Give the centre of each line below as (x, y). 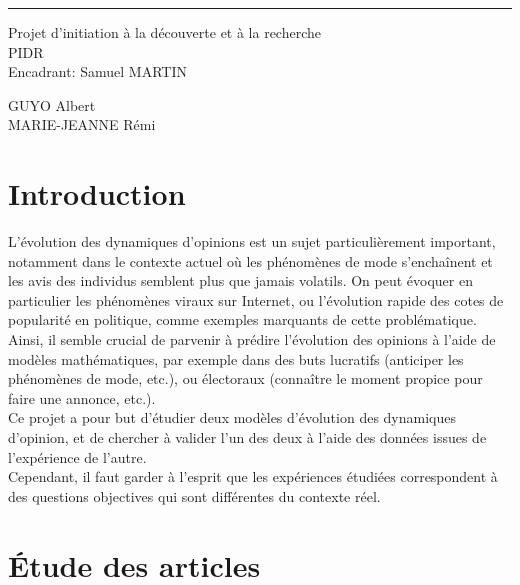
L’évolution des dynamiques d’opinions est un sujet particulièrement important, (252, 241)
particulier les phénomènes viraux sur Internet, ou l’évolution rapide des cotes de (256, 299)
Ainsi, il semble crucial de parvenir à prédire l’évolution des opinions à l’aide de (252, 339)
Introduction (97, 193)
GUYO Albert (52, 104)
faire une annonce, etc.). (82, 397)
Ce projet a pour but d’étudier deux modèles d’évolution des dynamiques (232, 417)
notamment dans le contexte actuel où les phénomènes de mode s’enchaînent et (250, 260)
